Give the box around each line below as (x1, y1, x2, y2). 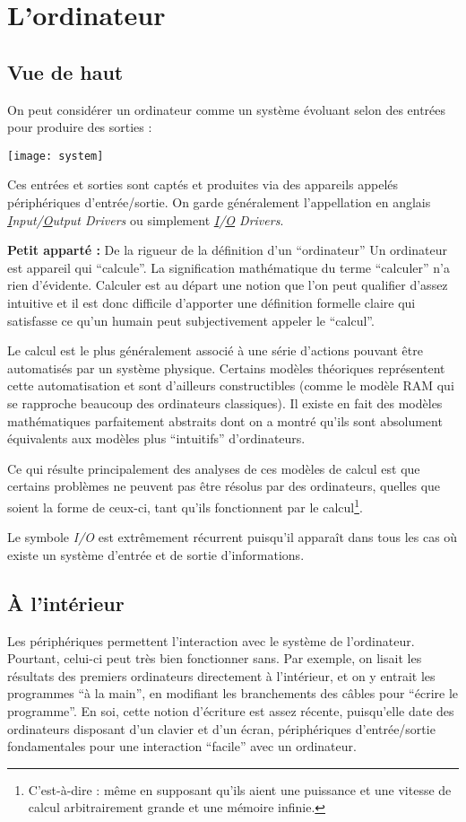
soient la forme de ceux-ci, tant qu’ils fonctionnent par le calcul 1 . (7, 494, 363, 516)
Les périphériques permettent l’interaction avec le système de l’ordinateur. (7, 631, 415, 650)
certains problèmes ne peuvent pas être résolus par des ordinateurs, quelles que (7, 477, 441, 495)
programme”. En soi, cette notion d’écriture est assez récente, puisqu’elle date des (7, 701, 454, 720)
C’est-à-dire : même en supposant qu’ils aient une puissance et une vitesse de (28, 780, 452, 799)
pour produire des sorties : (7, 118, 152, 136)
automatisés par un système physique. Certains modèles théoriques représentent (7, 358, 445, 377)
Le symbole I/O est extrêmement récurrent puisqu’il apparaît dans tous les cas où (7, 528, 458, 547)
